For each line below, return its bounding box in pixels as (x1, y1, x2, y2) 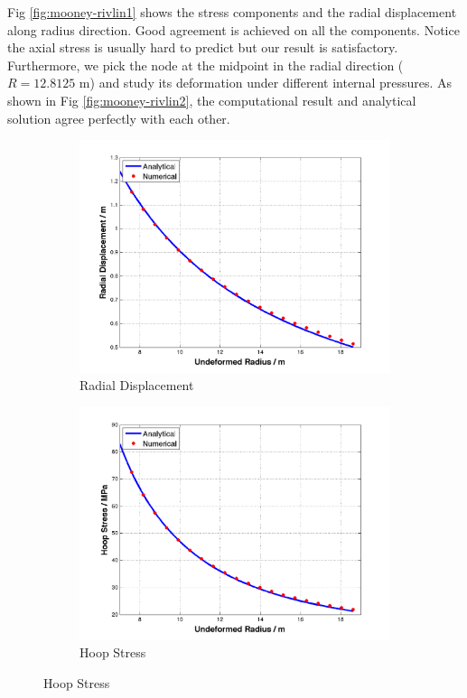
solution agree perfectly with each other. (7, 108, 230, 127)
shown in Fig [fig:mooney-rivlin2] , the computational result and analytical (7, 90, 416, 109)
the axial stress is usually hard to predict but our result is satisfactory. (7, 38, 398, 57)
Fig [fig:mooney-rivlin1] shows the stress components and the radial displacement (7, 3, 457, 21)
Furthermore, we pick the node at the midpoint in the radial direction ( (7, 55, 404, 74)
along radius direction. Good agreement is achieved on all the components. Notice (7, 20, 460, 39)
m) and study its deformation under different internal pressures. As (79, 73, 453, 92)
